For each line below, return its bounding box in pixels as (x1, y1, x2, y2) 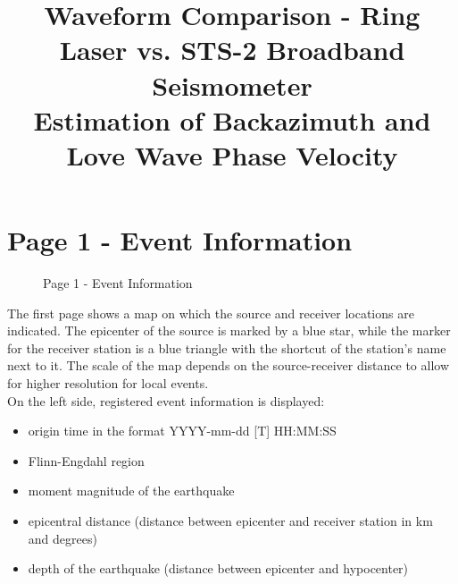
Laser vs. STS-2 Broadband (59, 31, 405, 68)
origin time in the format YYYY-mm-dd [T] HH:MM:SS (28, 421, 337, 440)
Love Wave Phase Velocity (66, 136, 398, 173)
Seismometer (152, 66, 312, 103)
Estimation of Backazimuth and (33, 101, 431, 138)
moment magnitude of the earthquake (28, 481, 235, 500)
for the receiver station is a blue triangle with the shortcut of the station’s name (7, 338, 446, 357)
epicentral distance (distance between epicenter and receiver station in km (28, 512, 433, 529)
